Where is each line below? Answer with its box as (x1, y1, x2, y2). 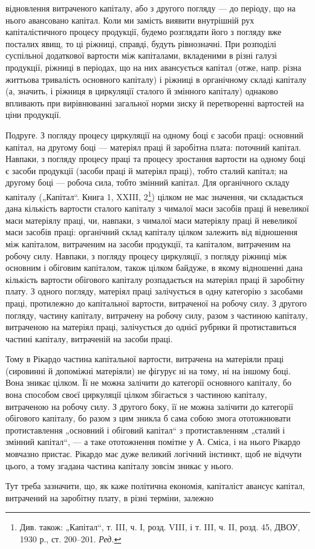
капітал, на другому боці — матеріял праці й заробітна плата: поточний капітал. (5, 140, 301, 153)
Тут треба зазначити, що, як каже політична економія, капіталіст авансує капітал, (5, 479, 305, 492)
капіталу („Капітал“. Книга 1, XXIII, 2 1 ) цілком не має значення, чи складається (5, 188, 304, 203)
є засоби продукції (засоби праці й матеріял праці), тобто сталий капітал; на (5, 164, 288, 177)
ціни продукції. (5, 108, 62, 121)
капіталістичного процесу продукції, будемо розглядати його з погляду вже (5, 25, 282, 38)
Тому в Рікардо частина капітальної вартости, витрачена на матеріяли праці (5, 352, 284, 365)
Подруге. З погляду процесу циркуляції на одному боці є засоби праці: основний (5, 128, 304, 141)
